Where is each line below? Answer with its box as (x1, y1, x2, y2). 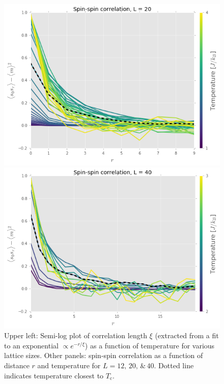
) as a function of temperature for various (85, 340, 215, 350)
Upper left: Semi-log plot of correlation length (4, 330, 147, 341)
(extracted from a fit (155, 330, 219, 341)
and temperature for (37, 360, 101, 370)
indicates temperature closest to (4, 370, 104, 380)
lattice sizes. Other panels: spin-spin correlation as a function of (4, 350, 203, 361)
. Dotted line (154, 360, 194, 370)
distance (4, 360, 30, 370)
